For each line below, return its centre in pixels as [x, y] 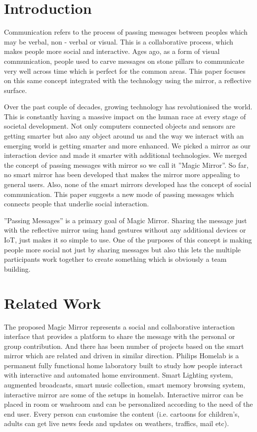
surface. [16, 90]
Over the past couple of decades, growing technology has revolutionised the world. [128, 107]
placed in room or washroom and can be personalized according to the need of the [128, 404]
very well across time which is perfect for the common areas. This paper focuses [125, 71]
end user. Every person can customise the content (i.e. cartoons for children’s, [122, 413]
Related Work [53, 303]
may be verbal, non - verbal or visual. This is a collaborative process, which [119, 41]
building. [17, 268]
